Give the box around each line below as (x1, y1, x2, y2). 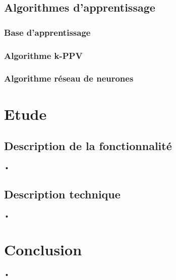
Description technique (4, 186, 121, 201)
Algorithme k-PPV (4, 49, 83, 61)
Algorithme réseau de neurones (4, 72, 134, 85)
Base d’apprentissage (4, 26, 91, 38)
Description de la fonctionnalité (4, 138, 172, 154)
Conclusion (4, 239, 82, 260)
